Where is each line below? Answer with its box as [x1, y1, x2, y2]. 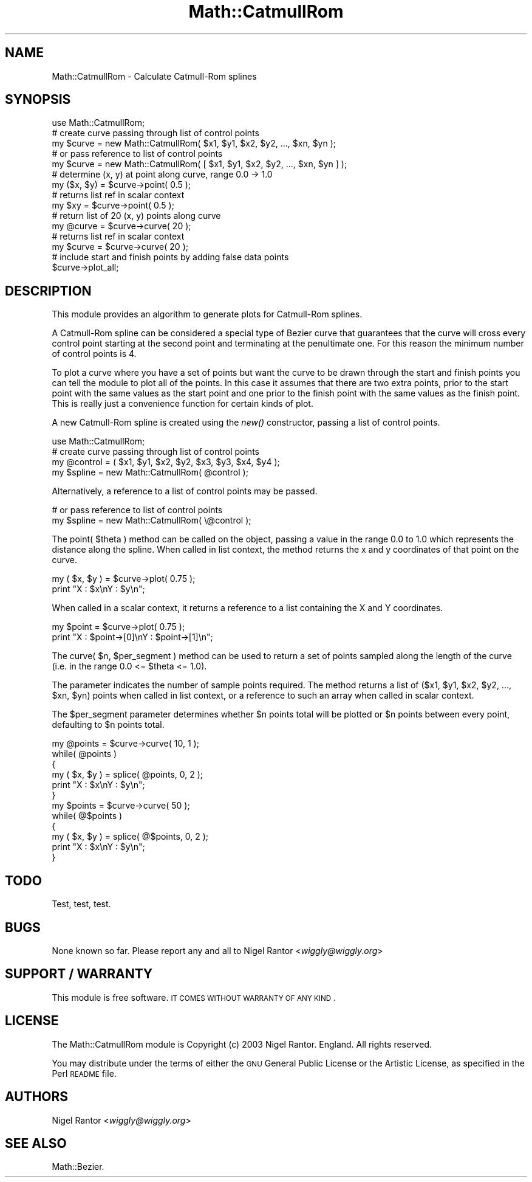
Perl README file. [52, 1068, 117, 1079]
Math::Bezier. [52, 1161, 104, 1172]
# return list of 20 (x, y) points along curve [52, 210, 221, 221]
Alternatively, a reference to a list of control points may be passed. [52, 486, 318, 497]
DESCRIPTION [5, 283, 92, 299]
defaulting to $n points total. [52, 719, 165, 730]
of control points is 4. [52, 348, 137, 359]
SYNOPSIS [5, 92, 71, 108]
